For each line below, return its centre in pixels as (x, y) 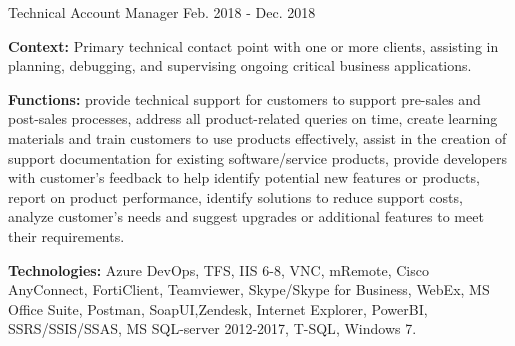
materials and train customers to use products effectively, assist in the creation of (257, 137)
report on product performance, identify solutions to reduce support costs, (235, 196)
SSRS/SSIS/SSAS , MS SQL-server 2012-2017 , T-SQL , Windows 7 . (212, 328)
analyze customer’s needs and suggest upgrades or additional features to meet (246, 216)
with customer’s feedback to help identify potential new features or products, (244, 177)
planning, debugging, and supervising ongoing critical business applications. (240, 65)
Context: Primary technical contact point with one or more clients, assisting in (253, 45)
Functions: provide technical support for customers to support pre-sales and (244, 98)
